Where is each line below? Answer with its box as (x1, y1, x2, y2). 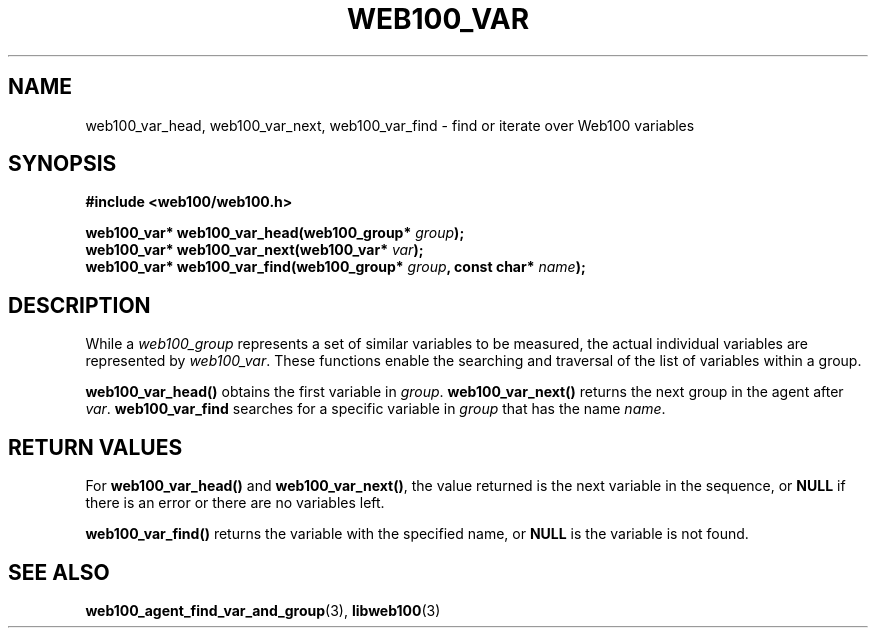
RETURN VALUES (8, 434, 183, 460)
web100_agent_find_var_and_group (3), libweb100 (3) (85, 601, 441, 619)
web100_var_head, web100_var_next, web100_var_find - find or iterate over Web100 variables (85, 116, 695, 134)
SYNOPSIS (8, 151, 117, 177)
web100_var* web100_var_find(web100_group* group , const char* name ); (85, 258, 586, 276)
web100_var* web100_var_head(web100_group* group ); (85, 224, 465, 242)
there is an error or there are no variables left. (85, 494, 385, 512)
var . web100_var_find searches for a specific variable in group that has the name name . (85, 400, 666, 418)
